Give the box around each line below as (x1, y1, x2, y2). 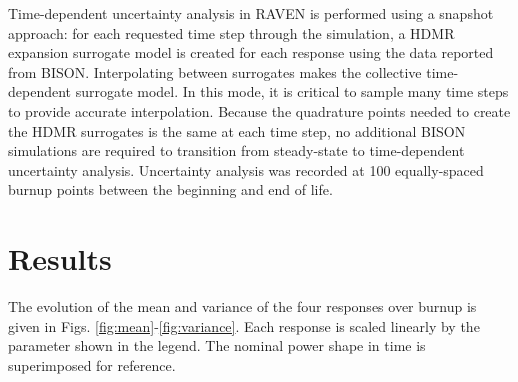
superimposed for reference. (8, 354, 176, 375)
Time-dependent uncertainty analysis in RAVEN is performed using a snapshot (8, 3, 494, 23)
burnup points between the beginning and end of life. (8, 179, 333, 200)
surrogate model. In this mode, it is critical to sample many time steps (75, 81, 509, 102)
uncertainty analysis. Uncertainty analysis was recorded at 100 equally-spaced (8, 159, 484, 180)
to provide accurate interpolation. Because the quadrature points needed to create (8, 100, 511, 121)
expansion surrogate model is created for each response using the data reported (8, 42, 494, 63)
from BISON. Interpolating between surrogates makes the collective (8, 61, 422, 82)
